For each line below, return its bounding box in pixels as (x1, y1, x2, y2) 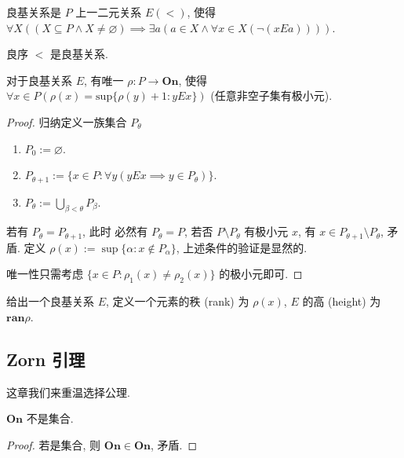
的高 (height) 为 (302, 293, 381, 310)
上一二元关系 (75, 4, 142, 20)
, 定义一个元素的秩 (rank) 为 (106, 293, 249, 310)
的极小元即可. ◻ (219, 266, 303, 282)
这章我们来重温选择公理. (6, 383, 130, 400)
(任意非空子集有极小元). (210, 87, 333, 104)
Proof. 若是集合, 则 (6, 436, 101, 453)
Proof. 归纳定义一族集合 (6, 113, 127, 130)
